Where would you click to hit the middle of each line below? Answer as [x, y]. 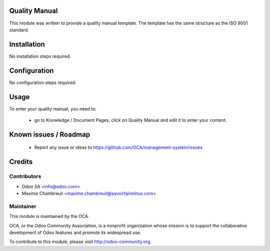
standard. [19, 30]
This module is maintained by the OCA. [49, 216]
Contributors [25, 176]
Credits [21, 162]
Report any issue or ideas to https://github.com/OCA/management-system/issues [118, 147]
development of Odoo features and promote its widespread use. [75, 232]
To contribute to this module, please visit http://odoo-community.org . [80, 242]
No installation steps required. [40, 56]
